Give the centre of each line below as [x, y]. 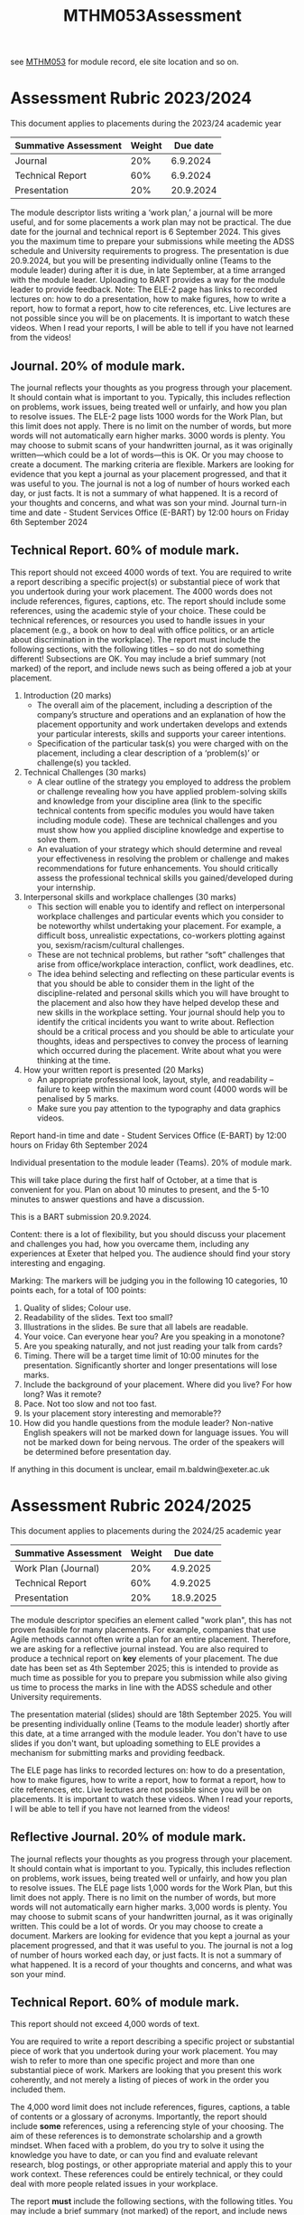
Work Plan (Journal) [57, 1568]
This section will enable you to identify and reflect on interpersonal [161, 906]
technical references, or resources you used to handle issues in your [138, 620]
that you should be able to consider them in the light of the [146, 983]
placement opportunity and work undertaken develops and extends [162, 724]
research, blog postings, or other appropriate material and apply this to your [151, 2164]
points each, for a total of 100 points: [78, 1290]
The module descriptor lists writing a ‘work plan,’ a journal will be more [142, 212]
